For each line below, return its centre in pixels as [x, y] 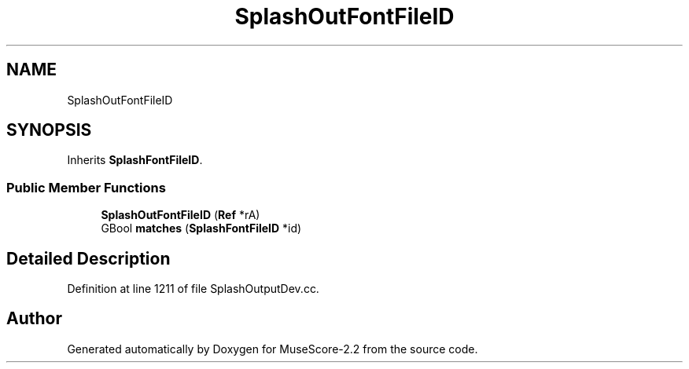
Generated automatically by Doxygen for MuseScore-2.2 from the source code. [273, 349]
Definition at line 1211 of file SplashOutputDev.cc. [193, 289]
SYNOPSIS [49, 130]
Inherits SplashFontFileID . [135, 160]
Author [34, 319]
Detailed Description [88, 258]
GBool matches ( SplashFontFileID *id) [201, 228]
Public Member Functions [86, 187]
